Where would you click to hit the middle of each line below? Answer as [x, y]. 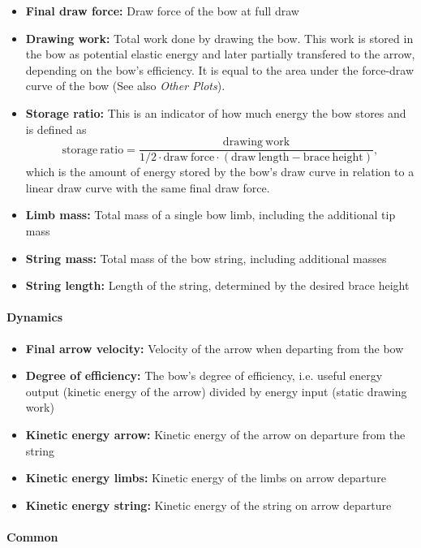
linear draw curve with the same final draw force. [148, 187]
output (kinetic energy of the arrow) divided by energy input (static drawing [216, 391]
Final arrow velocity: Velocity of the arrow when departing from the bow [215, 348]
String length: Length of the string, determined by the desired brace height [217, 285]
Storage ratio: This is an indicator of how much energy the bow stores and [216, 112]
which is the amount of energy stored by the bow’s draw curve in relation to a [220, 172]
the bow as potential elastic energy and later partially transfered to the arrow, [220, 54]
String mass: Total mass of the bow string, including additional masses [206, 258]
